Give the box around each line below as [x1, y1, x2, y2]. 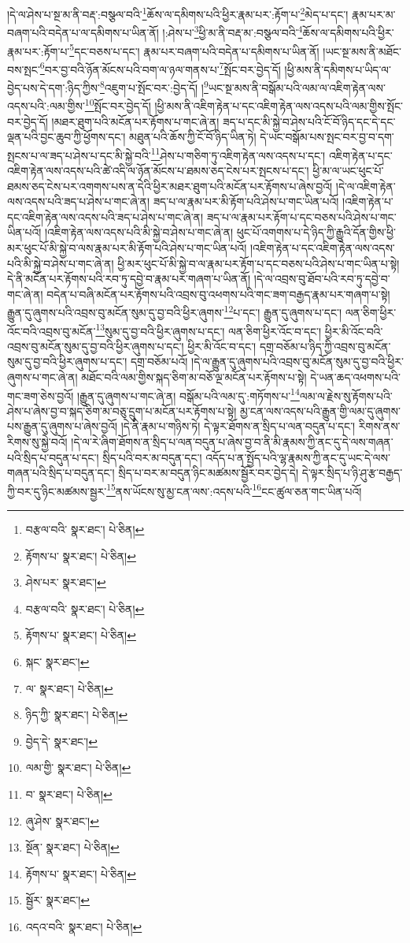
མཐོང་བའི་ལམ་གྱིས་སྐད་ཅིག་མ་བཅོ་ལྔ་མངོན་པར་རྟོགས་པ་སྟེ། [81, 368, 307, 385]
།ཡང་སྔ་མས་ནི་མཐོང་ [323, 43, 402, 59]
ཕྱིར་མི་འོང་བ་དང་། [187, 337, 257, 354]
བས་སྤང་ [7, 61, 40, 77]
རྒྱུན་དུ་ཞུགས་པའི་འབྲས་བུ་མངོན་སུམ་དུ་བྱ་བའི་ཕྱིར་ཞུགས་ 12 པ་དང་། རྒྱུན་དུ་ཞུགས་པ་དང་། [7, 302, 342, 320]
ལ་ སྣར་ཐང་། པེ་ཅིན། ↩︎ [25, 680, 113, 696]
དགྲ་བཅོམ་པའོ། [130, 353, 188, 370]
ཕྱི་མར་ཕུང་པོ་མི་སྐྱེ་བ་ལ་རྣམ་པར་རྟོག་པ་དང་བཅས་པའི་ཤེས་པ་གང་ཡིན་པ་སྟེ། [117, 255, 400, 271]
